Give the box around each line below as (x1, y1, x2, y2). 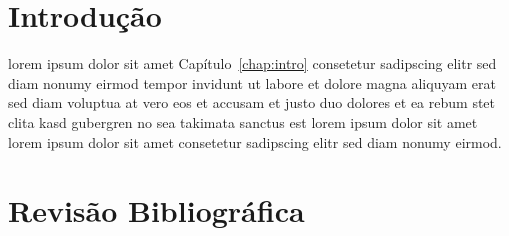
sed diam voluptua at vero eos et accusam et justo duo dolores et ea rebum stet (8, 92, 496, 113)
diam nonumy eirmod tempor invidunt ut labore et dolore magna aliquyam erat (8, 72, 496, 93)
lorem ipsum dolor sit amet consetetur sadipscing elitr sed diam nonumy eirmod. (8, 131, 502, 152)
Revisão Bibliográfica (8, 190, 305, 231)
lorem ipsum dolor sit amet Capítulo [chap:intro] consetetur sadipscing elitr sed (8, 53, 497, 74)
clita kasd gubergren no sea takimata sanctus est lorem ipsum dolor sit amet (8, 111, 478, 132)
